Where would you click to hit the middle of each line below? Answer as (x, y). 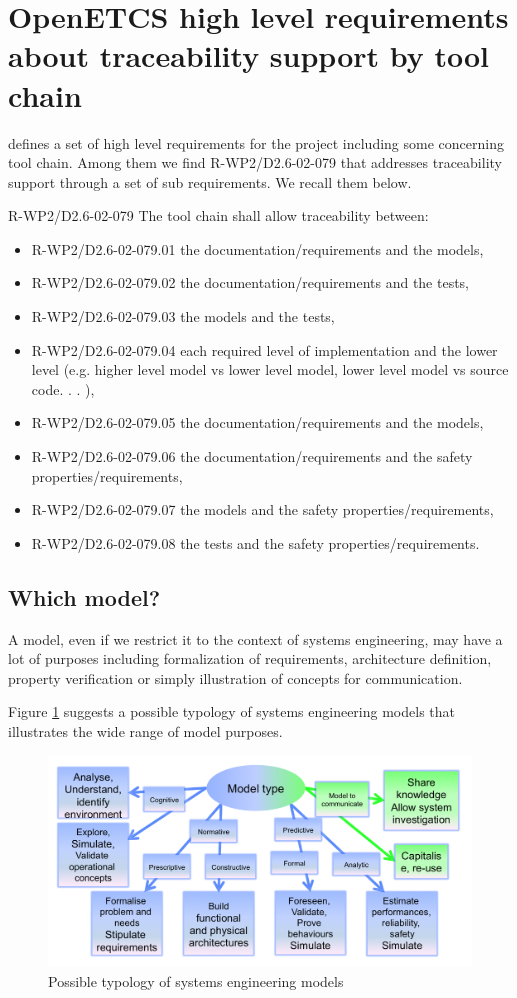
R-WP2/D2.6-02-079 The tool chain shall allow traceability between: (218, 215)
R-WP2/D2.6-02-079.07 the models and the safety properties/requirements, (262, 509)
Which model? (84, 596)
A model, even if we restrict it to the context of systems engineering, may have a (255, 638)
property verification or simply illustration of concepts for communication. (235, 677)
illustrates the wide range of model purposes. (145, 730)
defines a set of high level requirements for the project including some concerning (256, 142)
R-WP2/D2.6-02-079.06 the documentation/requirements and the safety (252, 456)
